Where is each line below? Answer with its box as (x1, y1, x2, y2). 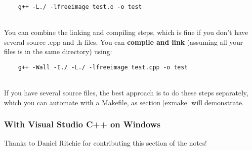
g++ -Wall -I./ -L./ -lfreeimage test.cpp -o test (18, 64, 188, 71)
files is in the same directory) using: (4, 46, 112, 57)
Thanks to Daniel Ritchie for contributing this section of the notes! (4, 137, 207, 148)
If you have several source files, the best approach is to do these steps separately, (4, 88, 249, 98)
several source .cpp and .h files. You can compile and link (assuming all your (4, 36, 243, 47)
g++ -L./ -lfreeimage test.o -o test (18, 3, 142, 10)
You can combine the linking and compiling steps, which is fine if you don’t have (4, 27, 248, 37)
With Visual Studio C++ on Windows (4, 118, 161, 130)
